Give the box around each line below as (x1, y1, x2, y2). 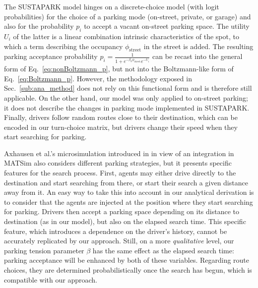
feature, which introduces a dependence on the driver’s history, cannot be (4, 226, 227, 236)
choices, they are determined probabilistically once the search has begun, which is (4, 265, 252, 275)
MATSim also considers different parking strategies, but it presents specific (4, 158, 232, 168)
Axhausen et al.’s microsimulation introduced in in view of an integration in (4, 148, 234, 158)
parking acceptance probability (4, 51, 98, 61)
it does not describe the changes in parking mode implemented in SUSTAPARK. (4, 102, 250, 113)
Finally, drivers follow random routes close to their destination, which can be (4, 112, 238, 122)
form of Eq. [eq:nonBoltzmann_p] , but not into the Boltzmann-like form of (4, 63, 234, 74)
